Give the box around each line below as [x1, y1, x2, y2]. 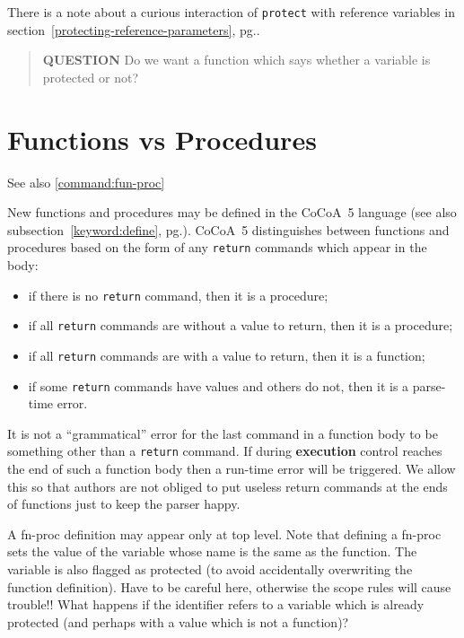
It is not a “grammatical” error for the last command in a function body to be [7, 424, 438, 442]
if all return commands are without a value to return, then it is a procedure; [28, 316, 453, 335]
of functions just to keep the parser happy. [7, 494, 241, 513]
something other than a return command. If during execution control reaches [7, 441, 442, 460]
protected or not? [42, 67, 139, 86]
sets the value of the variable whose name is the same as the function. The [7, 542, 417, 561]
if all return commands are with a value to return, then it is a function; [28, 345, 425, 364]
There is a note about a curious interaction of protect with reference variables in [7, 3, 455, 21]
